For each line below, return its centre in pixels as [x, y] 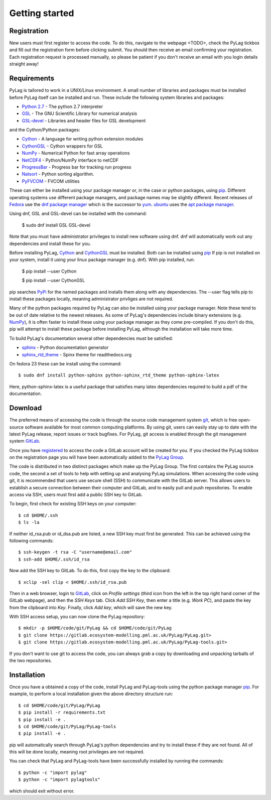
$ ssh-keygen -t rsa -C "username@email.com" [75, 552]
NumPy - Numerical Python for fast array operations [76, 153]
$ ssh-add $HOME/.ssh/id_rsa [54, 559]
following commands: [31, 541]
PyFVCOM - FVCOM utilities [51, 181]
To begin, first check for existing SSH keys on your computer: [73, 504]
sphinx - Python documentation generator [65, 348]
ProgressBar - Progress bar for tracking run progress [77, 167]
